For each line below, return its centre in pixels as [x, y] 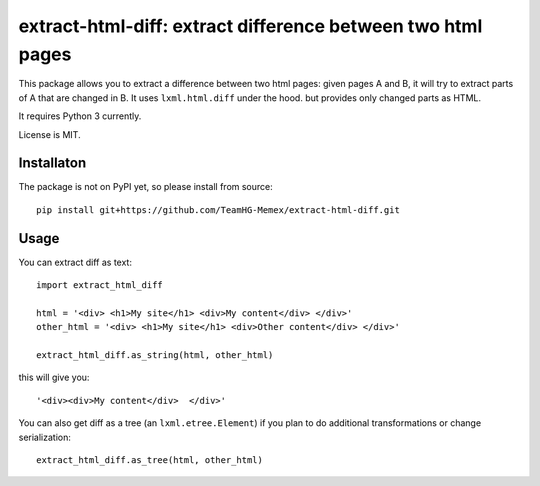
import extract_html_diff [100, 285]
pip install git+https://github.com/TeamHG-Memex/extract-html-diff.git [218, 209]
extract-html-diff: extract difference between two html [250, 26]
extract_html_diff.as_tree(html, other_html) [150, 460]
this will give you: [54, 377]
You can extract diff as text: [75, 262]
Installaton [52, 163]
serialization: [45, 437]
